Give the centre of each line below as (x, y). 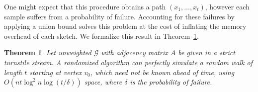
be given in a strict (207, 52)
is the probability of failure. (171, 82)
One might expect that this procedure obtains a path (85, 6)
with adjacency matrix (134, 52)
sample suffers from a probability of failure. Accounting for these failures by (119, 16)
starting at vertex (56, 72)
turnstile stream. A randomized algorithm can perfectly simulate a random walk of (128, 62)
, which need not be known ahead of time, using (162, 72)
